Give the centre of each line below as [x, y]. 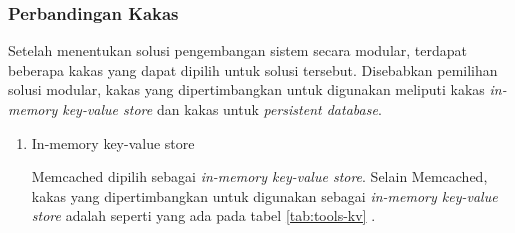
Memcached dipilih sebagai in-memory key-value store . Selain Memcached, [259, 176]
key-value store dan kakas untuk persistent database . [222, 109]
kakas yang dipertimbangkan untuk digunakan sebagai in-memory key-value [264, 195]
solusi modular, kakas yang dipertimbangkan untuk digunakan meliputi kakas [246, 89]
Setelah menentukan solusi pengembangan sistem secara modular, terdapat [238, 50]
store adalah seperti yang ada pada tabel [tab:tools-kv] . [203, 215]
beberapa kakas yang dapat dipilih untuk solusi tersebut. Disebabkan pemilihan [253, 69]
